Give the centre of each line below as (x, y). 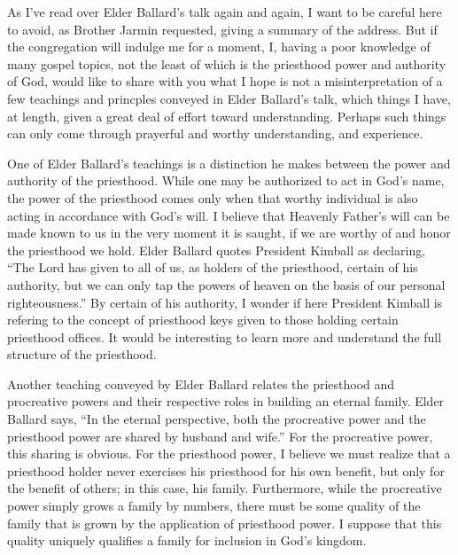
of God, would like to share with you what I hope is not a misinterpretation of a (225, 81)
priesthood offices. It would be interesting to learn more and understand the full (225, 336)
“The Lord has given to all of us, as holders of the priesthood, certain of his (213, 267)
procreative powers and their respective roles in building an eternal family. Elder (226, 401)
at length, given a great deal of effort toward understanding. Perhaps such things (227, 116)
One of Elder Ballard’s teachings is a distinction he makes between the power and (229, 163)
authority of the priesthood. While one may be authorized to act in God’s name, (226, 180)
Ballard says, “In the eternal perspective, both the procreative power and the (217, 419)
